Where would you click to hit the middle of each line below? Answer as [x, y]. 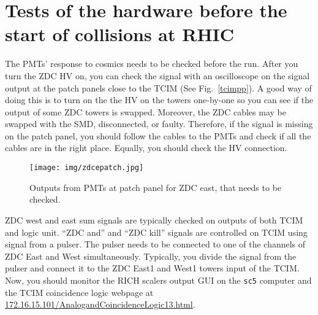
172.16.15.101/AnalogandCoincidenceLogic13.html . [100, 304]
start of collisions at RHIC [120, 34]
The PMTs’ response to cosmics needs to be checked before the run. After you [152, 64]
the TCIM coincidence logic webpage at [79, 292]
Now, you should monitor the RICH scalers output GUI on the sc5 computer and [158, 280]
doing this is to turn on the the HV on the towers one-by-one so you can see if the [159, 100]
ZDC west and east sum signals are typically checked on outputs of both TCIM [154, 220]
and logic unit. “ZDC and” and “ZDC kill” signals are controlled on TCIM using [156, 232]
